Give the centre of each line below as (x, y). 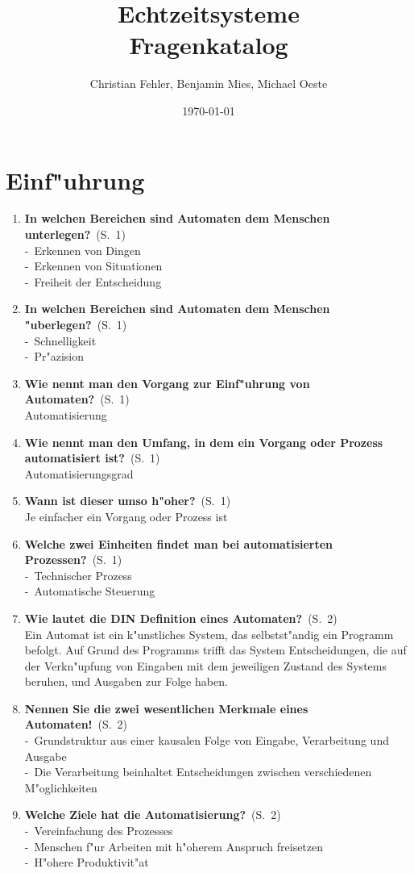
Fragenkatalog (209, 45)
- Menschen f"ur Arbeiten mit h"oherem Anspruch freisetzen (174, 846)
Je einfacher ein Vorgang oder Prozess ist (126, 516)
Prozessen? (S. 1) (73, 560)
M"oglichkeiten (61, 787)
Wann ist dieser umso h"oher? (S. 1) (128, 501)
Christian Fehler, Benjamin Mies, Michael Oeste (209, 84)
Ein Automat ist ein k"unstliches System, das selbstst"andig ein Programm (209, 634)
